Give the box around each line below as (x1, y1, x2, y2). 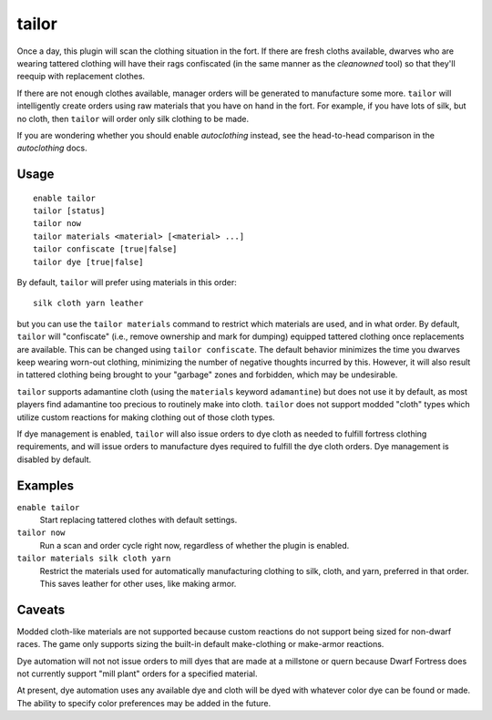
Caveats (16, 602, 66, 617)
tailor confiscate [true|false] (33, 244, 178, 254)
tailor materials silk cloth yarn (16, 553, 171, 564)
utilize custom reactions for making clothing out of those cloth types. (16, 411, 275, 423)
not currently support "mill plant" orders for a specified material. (16, 668, 259, 679)
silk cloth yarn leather (33, 298, 144, 309)
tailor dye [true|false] (33, 256, 144, 267)
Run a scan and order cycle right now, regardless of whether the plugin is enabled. (39, 540, 350, 550)
